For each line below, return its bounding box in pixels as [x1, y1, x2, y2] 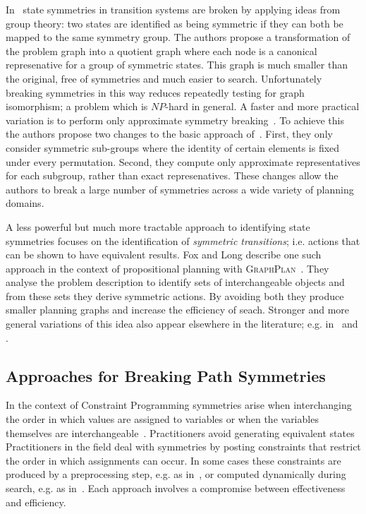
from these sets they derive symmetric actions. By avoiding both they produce [6, 288, 344, 303]
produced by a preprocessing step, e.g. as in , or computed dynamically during [6, 467, 346, 482]
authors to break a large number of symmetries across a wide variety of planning [6, 181, 354, 196]
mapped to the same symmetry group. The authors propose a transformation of [6, 30, 350, 44]
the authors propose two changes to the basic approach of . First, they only [6, 126, 333, 141]
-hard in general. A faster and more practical [165, 99, 360, 114]
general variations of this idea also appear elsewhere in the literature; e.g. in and [6, 316, 358, 331]
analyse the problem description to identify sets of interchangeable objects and [6, 275, 345, 289]
